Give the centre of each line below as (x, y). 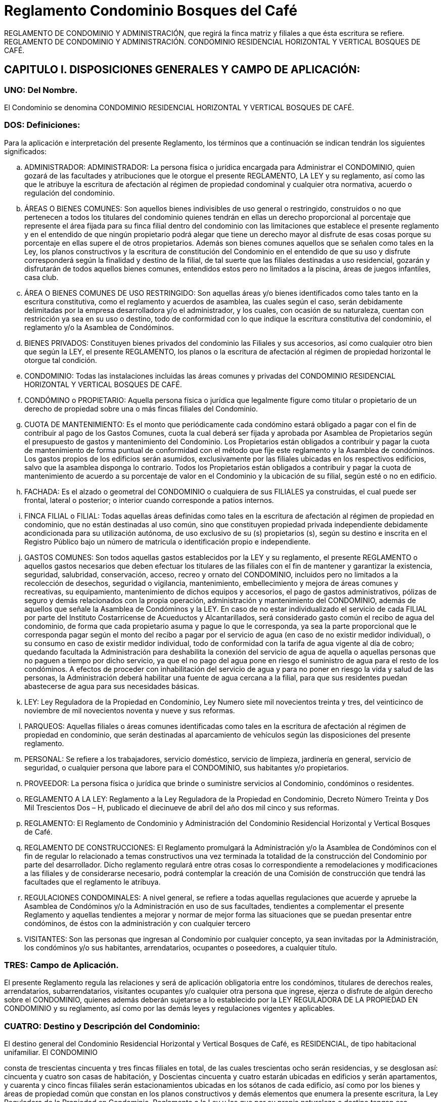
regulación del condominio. (70, 193)
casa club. (41, 277)
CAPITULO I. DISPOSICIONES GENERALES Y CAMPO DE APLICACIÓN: (182, 70)
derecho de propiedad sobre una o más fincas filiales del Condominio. (141, 408)
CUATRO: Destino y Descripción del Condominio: (102, 1026)
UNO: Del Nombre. (41, 90)
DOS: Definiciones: (42, 125)
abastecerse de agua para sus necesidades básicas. (112, 686)
